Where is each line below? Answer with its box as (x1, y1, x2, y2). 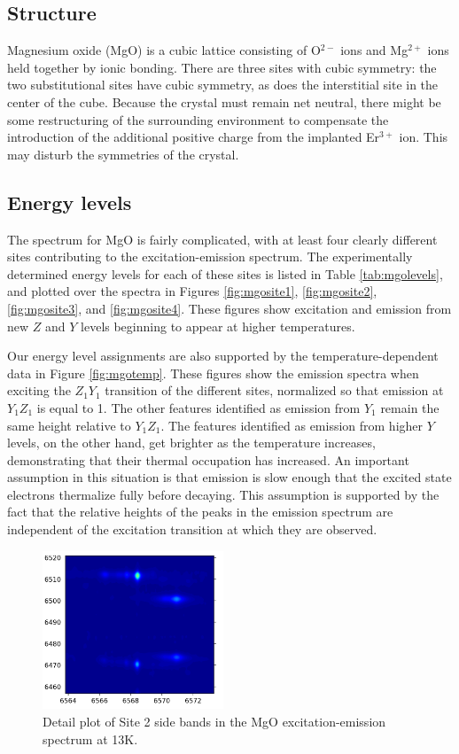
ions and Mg (340, 41, 408, 59)
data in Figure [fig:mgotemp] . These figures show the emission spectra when (7, 363, 419, 382)
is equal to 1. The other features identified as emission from (36, 398, 361, 416)
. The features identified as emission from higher (160, 416, 424, 434)
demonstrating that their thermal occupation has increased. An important (7, 450, 409, 469)
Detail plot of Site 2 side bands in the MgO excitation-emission (43, 711, 386, 730)
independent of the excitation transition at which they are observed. (7, 520, 377, 539)
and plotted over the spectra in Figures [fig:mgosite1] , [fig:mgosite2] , (7, 282, 377, 300)
